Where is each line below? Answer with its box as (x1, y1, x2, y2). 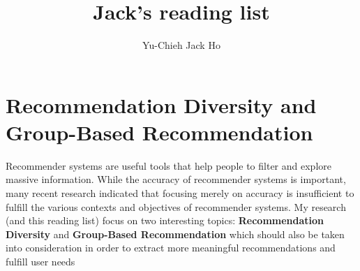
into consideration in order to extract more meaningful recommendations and (6, 240, 336, 255)
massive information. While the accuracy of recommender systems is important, (6, 172, 346, 186)
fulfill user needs (6, 254, 75, 268)
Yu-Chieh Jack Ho (142, 38, 220, 52)
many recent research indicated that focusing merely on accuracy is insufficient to (6, 186, 354, 200)
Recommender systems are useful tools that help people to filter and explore (6, 158, 331, 173)
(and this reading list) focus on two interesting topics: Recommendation (6, 213, 324, 228)
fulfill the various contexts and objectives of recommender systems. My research (6, 199, 346, 214)
